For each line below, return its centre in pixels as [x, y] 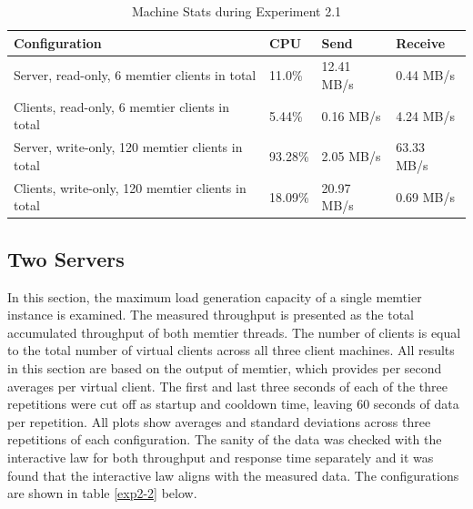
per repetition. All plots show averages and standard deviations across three [219, 421]
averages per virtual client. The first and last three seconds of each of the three [227, 386]
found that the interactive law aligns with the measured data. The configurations [233, 475]
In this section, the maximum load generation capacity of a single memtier [215, 296]
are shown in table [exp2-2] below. [102, 493]
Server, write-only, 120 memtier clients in [128, 147]
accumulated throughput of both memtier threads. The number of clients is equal [234, 332]
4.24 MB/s [426, 115]
